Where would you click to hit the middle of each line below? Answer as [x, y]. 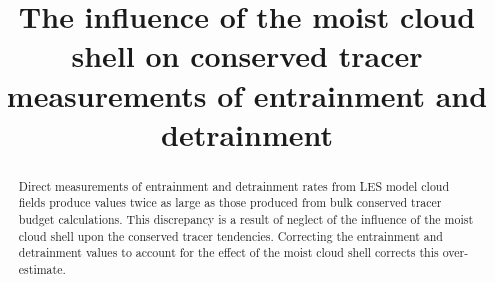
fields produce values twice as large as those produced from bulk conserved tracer [230, 202]
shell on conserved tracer [247, 55]
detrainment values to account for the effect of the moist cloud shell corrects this [228, 252]
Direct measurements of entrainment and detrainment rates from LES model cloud [234, 185]
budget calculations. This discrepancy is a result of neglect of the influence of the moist [246, 219]
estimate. [42, 269]
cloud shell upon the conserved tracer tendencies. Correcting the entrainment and [230, 235]
